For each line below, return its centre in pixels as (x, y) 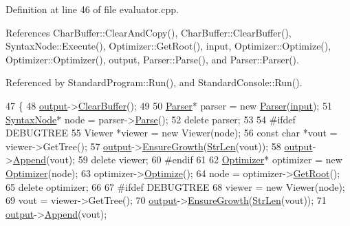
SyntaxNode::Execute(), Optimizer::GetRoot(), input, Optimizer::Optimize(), (168, 46)
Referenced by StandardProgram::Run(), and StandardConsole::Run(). (154, 82)
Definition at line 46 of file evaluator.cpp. (92, 9)
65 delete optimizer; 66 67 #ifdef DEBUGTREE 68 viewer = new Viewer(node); (175, 186)
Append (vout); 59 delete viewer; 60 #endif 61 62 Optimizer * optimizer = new (177, 160)
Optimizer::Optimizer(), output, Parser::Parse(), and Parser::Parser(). (152, 59)
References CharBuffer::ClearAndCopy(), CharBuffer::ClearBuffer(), (149, 32)
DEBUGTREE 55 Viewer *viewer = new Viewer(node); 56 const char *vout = (172, 133)
